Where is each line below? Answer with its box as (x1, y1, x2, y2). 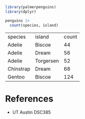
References (5, 93, 53, 104)
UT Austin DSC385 (12, 109, 51, 116)
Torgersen (35, 57, 59, 64)
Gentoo (7, 73, 25, 80)
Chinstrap (7, 65, 31, 72)
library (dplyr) (5, 9, 37, 14)
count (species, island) (9, 23, 58, 28)
